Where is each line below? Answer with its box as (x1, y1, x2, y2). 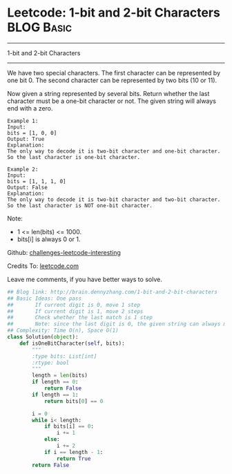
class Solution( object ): (7, 334, 79, 341)
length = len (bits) (32, 372, 88, 379)
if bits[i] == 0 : (43, 423, 95, 430)
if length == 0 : (32, 379, 79, 386)
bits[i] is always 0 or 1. (17, 235, 81, 243)
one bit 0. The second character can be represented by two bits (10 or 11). (7, 76, 217, 84)
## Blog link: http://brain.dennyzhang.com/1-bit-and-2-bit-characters (7, 288, 217, 295)
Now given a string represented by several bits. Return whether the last (7, 89, 210, 97)
